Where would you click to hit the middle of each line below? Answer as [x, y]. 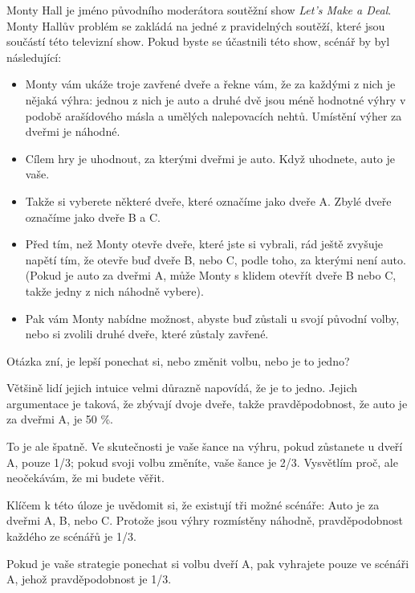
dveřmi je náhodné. [73, 131]
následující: [34, 57]
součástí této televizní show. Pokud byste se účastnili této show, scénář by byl [198, 41]
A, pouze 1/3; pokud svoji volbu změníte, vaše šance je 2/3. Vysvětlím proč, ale [202, 462]
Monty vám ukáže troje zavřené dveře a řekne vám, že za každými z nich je [210, 84]
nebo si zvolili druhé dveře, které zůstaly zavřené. [147, 334]
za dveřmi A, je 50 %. [60, 419]
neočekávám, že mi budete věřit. [85, 478]
